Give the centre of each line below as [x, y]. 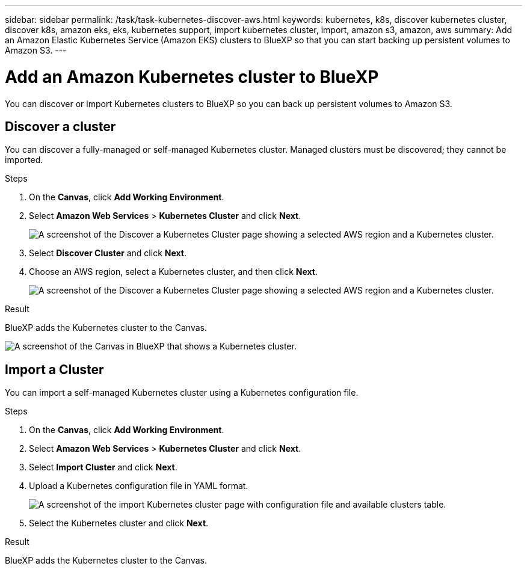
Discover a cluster [60, 126]
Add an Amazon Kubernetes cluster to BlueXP [192, 77]
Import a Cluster [54, 369]
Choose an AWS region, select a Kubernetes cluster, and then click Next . [174, 272]
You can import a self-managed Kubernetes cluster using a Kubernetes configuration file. [182, 393]
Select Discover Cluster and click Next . [108, 253]
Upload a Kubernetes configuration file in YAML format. [139, 486]
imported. [24, 160]
